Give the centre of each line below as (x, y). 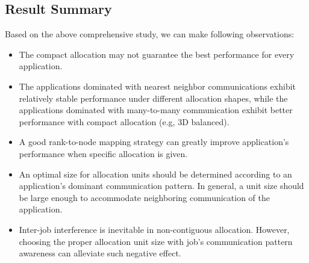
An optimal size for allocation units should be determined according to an (155, 174)
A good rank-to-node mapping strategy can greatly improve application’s (154, 142)
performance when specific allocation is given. (103, 153)
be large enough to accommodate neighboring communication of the (144, 197)
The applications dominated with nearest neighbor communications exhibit (158, 86)
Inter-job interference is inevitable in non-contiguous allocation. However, (154, 229)
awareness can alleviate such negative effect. (100, 253)
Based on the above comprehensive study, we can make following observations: (150, 34)
